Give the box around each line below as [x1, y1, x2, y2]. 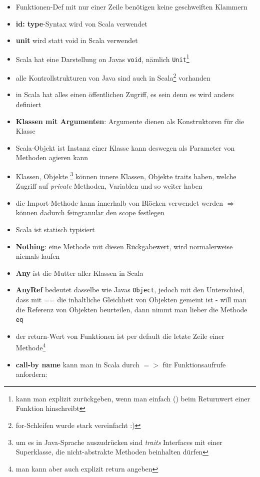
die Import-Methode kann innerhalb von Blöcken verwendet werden [15, 197, 223, 208]
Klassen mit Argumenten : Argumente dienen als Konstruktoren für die [15, 116, 244, 126]
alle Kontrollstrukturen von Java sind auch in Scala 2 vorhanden [15, 71, 210, 83]
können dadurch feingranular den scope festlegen [15, 207, 164, 218]
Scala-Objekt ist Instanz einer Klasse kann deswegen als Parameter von [15, 142, 235, 153]
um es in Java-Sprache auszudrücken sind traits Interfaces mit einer [15, 436, 222, 447]
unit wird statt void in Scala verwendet [15, 35, 138, 46]
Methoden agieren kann [15, 152, 88, 163]
